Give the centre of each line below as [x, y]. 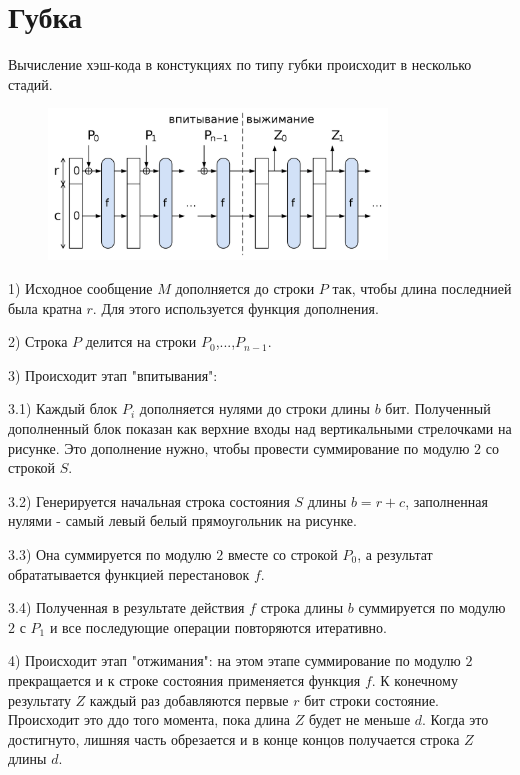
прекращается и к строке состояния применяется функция [184, 679]
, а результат [395, 553]
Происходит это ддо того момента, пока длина [149, 719]
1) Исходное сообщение [80, 288]
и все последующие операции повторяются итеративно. [218, 626]
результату [39, 699]
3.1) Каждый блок [63, 408]
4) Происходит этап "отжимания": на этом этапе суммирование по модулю [234, 660]
